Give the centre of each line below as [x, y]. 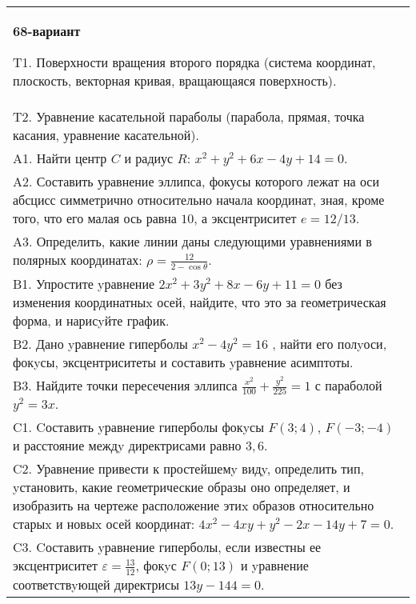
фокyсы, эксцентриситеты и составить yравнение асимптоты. [183, 362]
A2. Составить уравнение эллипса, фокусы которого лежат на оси [196, 181]
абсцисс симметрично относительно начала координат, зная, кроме [199, 200]
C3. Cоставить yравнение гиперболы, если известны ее [167, 547]
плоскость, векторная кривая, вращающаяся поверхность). [175, 80]
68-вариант [47, 31]
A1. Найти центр [60, 158]
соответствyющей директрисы [96, 584]
